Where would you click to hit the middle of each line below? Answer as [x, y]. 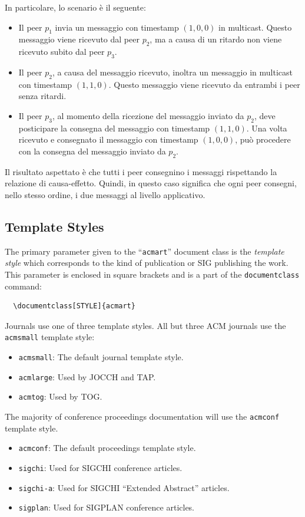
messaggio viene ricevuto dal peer [79, 39]
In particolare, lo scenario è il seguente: [75, 7]
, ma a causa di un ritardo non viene [216, 39]
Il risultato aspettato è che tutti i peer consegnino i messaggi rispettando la [141, 171]
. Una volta [267, 128]
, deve [265, 115]
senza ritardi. [42, 96]
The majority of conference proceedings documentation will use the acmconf [142, 416]
